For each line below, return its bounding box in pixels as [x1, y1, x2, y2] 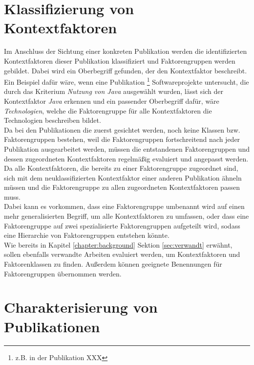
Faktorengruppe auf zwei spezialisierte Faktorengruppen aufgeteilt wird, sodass [4, 220, 240, 230]
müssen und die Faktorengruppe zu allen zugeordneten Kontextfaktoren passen [4, 182, 240, 192]
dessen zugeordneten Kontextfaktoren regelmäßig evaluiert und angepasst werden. [4, 153, 249, 163]
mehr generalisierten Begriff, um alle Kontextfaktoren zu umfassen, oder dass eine [4, 211, 249, 221]
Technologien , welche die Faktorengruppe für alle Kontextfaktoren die [4, 105, 212, 115]
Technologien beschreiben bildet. [4, 115, 101, 125]
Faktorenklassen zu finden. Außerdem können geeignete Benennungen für [4, 259, 222, 269]
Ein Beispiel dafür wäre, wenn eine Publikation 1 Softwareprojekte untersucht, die [4, 75, 249, 87]
